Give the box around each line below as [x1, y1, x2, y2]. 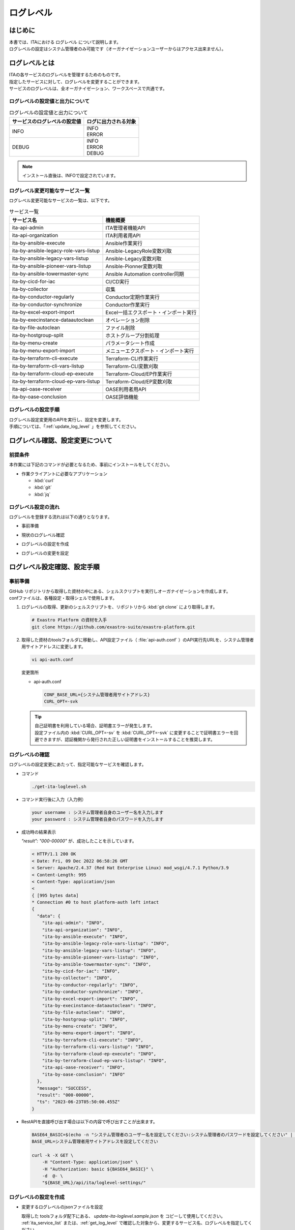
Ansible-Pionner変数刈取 [105, 263, 163, 270]
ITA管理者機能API [105, 224, 146, 231]
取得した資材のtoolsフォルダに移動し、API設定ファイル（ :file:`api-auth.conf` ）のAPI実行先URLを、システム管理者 [21, 637, 254, 643]
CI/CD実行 [105, 278, 130, 285]
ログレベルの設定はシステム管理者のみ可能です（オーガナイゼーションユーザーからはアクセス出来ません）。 [9, 46, 226, 52]
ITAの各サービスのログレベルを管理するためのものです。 [9, 72, 123, 78]
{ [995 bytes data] [31, 892, 79, 898]
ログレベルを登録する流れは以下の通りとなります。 [9, 514, 113, 520]
